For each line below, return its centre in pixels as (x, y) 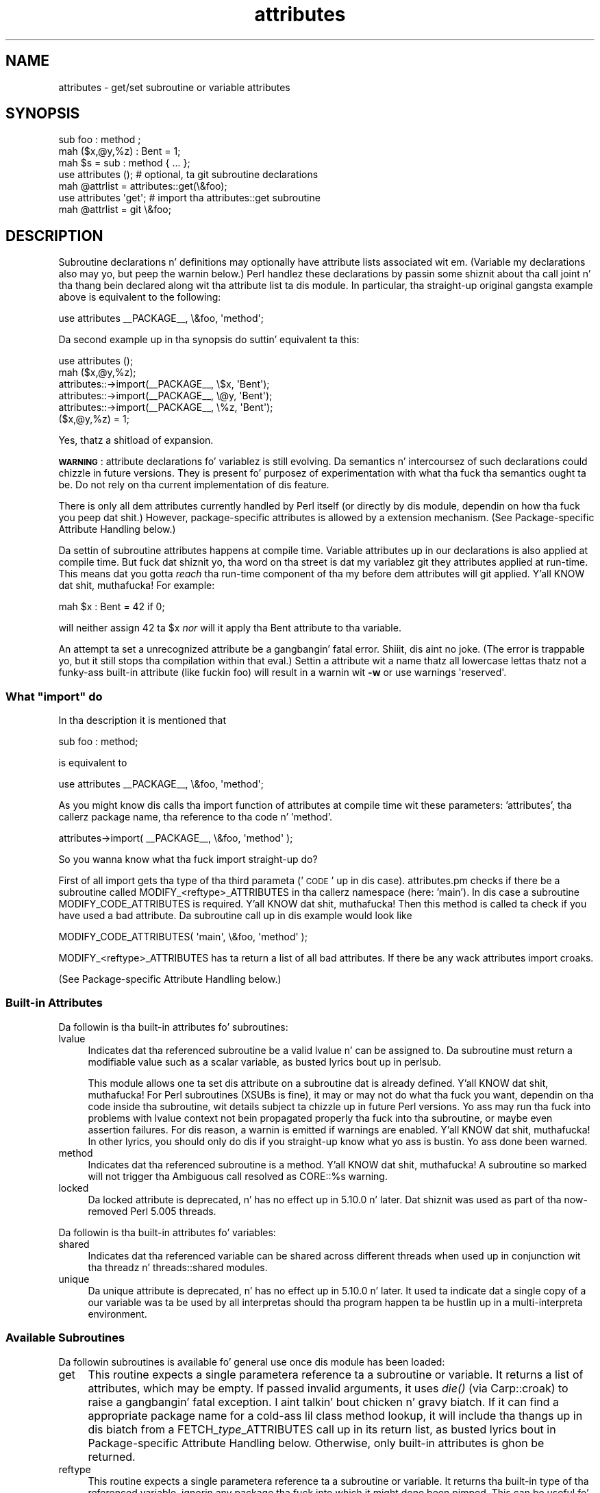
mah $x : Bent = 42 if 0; (112, 607)
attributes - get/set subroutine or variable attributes (174, 87)
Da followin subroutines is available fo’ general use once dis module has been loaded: (252, 1362)
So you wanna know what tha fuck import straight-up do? (188, 860)
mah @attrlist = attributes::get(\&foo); (143, 186)
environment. (117, 1314)
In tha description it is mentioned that (142, 720)
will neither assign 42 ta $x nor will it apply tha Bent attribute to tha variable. (230, 628)
